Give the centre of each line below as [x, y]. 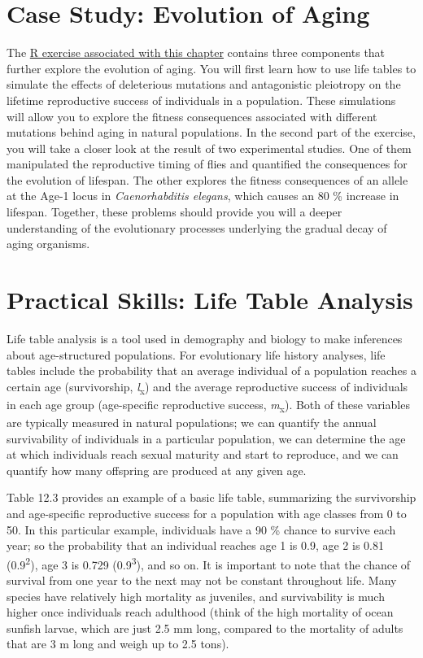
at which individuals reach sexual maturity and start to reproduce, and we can [203, 454]
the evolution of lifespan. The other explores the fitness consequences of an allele [207, 179]
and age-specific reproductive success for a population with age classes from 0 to [207, 513]
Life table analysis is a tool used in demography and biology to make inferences [205, 338]
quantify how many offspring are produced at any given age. [157, 470]
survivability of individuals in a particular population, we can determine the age [206, 438]
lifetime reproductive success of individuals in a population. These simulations [201, 100]
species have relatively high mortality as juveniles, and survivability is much [196, 596]
